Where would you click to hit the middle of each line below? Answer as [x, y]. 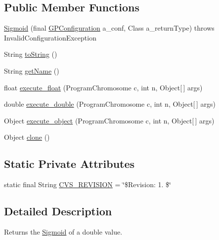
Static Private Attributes [69, 164]
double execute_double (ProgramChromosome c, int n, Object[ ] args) [110, 104]
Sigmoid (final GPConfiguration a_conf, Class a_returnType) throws [109, 28]
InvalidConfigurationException [50, 37]
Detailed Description [58, 211]
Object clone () [27, 137]
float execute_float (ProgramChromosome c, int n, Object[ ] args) [103, 87]
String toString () [31, 54]
